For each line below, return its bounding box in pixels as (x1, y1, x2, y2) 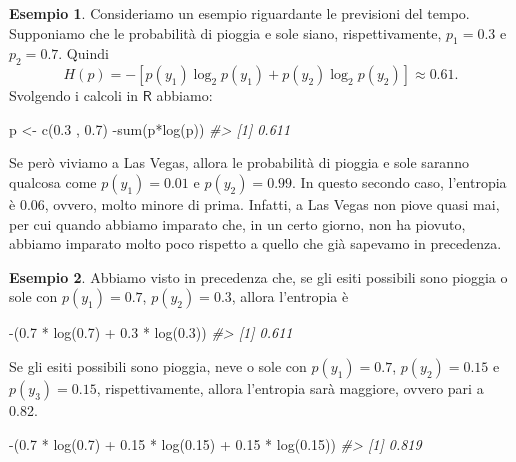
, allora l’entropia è (231, 286, 349, 307)
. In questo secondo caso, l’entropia (292, 171, 507, 192)
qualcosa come (9, 171, 97, 192)
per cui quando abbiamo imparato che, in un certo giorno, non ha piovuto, (9, 213, 466, 234)
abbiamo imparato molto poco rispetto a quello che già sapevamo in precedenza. (9, 233, 502, 254)
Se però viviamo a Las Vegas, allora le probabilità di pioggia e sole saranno (9, 152, 469, 173)
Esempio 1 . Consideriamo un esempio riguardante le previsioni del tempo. (9, 3, 470, 23)
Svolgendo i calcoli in (9, 85, 139, 106)
